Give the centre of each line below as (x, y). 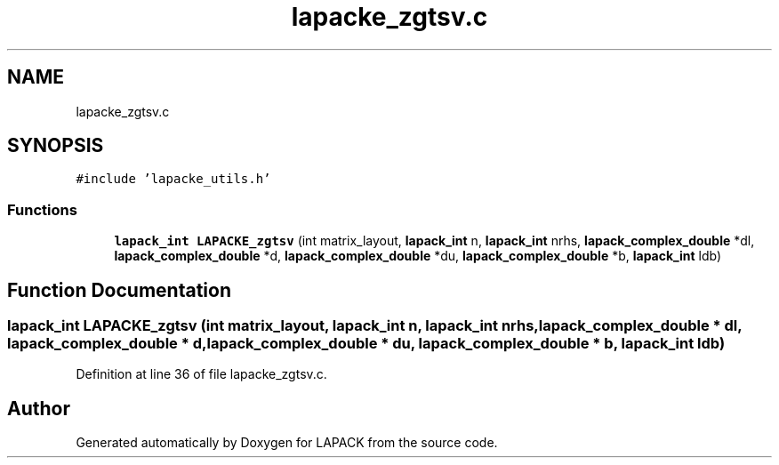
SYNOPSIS (56, 146)
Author (39, 408)
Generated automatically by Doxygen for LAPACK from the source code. (287, 443)
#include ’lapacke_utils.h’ (173, 179)
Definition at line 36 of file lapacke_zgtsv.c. (201, 374)
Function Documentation (119, 290)
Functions (42, 209)
